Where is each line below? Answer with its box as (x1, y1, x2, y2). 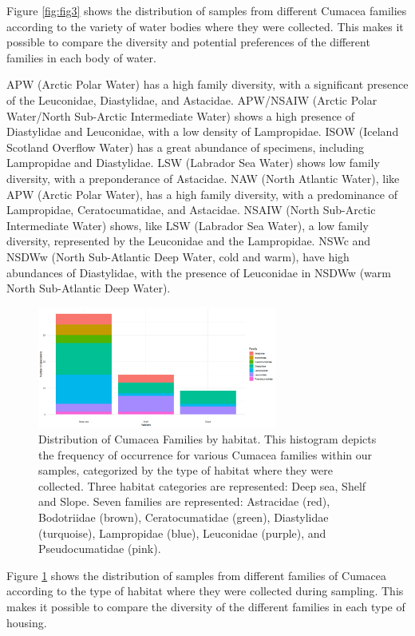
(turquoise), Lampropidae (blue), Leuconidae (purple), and (38, 524, 326, 541)
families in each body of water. (6, 49, 156, 66)
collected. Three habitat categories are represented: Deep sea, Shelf (38, 477, 366, 494)
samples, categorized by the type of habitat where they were (38, 462, 333, 479)
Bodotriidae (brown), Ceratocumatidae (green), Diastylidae (38, 508, 329, 525)
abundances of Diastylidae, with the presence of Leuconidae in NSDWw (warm (6, 264, 391, 280)
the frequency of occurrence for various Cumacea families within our (38, 446, 373, 463)
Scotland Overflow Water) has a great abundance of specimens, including (6, 138, 364, 155)
